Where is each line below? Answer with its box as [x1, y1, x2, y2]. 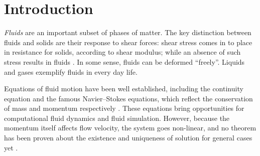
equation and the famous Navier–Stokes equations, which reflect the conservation [4, 93, 253, 103]
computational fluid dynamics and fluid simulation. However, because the [4, 112, 230, 123]
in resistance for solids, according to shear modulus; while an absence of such [4, 47, 241, 57]
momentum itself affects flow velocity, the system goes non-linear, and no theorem [4, 122, 256, 133]
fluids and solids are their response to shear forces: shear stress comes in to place [4, 37, 252, 47]
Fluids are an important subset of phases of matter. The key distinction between [4, 27, 251, 38]
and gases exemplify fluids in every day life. [4, 66, 138, 77]
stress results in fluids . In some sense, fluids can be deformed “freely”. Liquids [4, 56, 245, 67]
